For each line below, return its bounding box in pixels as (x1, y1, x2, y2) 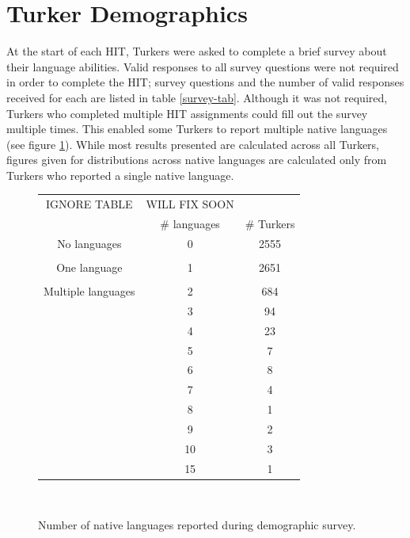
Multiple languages (44, 283, 135, 300)
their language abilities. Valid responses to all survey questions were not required (6, 58, 399, 74)
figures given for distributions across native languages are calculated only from (6, 151, 387, 168)
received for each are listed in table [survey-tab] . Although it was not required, (6, 89, 388, 105)
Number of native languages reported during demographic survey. (38, 517, 356, 533)
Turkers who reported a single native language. (6, 166, 234, 183)
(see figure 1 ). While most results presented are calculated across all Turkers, (6, 135, 380, 152)
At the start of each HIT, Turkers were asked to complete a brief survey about (6, 43, 387, 59)
